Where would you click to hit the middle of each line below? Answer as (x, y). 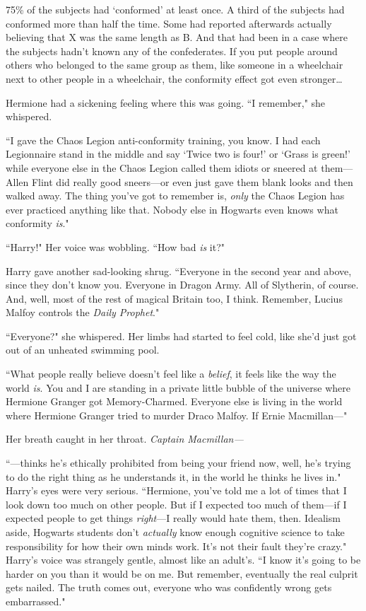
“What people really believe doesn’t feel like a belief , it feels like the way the (171, 374)
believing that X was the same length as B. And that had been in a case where (177, 37)
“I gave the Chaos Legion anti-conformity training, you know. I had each (163, 140)
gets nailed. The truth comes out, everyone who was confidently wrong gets (169, 587)
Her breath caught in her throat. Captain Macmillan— (125, 439)
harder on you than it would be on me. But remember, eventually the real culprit (182, 573)
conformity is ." (37, 223)
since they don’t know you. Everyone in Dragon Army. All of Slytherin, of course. (182, 285)
